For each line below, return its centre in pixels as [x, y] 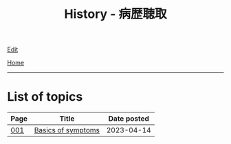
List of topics [45, 97]
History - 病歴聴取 [115, 14]
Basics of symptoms [67, 130]
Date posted [129, 119]
